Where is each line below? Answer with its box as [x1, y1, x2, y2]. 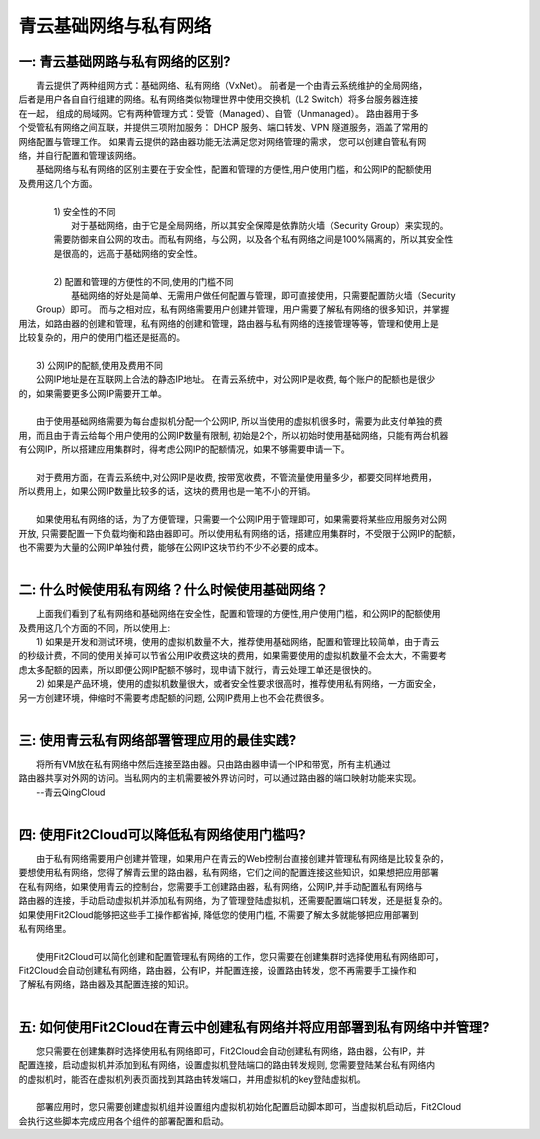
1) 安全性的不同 [53, 205, 116, 217]
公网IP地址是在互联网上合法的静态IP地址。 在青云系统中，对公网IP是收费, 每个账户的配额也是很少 [36, 373, 436, 385]
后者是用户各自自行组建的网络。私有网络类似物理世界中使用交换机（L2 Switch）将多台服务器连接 [18, 93, 419, 105]
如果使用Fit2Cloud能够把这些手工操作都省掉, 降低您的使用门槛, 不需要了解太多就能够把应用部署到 [18, 908, 419, 920]
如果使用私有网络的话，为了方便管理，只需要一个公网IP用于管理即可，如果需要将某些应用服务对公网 [36, 513, 447, 525]
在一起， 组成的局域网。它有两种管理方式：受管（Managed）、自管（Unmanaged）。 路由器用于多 [18, 107, 420, 119]
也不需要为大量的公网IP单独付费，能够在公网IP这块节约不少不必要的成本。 [18, 541, 324, 553]
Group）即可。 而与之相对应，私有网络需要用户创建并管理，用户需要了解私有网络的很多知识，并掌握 [36, 303, 450, 315]
